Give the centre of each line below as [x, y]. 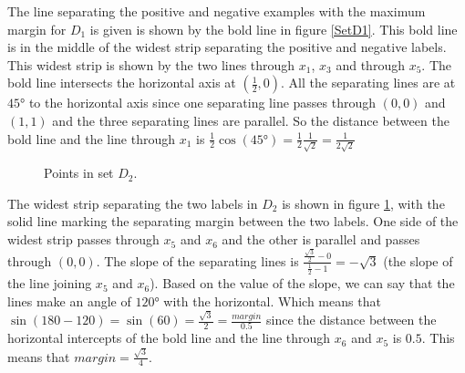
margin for [37, 29]
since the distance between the [351, 320]
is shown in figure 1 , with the [363, 203]
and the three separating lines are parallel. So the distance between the [251, 120]
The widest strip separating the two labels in [133, 203]
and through [370, 64]
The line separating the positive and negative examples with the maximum [217, 11]
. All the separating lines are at [368, 83]
